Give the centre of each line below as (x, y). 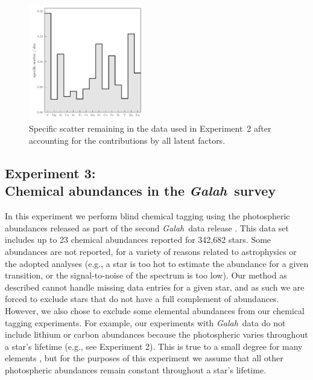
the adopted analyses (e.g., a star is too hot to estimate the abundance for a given (157, 263)
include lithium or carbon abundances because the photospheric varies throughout (156, 334)
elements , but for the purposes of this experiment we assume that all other (144, 358)
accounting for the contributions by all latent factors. (127, 140)
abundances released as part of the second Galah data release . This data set (147, 227)
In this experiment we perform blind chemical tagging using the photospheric (147, 216)
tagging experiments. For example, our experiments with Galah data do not (145, 322)
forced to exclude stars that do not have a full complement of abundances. (142, 299)
